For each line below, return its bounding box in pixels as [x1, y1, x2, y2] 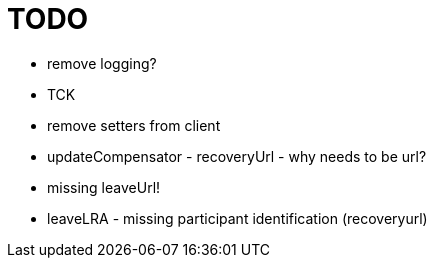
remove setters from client [47, 116, 221, 134]
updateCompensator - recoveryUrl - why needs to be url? [47, 147, 427, 165]
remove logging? [47, 54, 157, 72]
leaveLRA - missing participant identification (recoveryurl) [47, 209, 428, 227]
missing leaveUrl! [47, 178, 161, 196]
